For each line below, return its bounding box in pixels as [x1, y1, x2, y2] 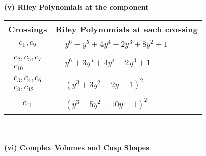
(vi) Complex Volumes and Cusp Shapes [4, 142, 149, 152]
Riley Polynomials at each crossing [55, 22, 198, 35]
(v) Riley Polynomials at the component [4, 2, 149, 12]
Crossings [8, 22, 47, 35]
